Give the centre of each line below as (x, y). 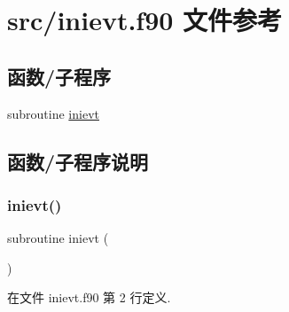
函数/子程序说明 (78, 161)
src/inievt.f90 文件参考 (145, 20)
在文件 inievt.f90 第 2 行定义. (89, 297)
